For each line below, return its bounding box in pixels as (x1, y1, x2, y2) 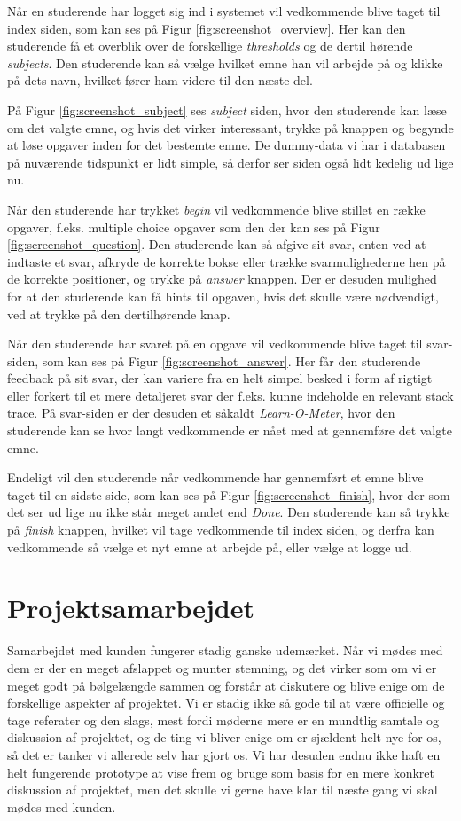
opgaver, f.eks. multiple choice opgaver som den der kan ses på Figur (7, 217, 380, 236)
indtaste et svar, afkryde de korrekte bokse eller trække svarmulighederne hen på (7, 252, 446, 270)
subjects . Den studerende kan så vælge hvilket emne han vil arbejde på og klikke (7, 53, 443, 72)
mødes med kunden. (7, 797, 116, 816)
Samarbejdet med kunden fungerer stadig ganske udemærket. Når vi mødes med (7, 641, 443, 660)
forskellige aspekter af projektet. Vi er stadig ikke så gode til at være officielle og (7, 693, 445, 712)
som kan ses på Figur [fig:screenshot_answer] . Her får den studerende (42, 351, 421, 370)
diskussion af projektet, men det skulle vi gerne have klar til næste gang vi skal (7, 780, 438, 799)
